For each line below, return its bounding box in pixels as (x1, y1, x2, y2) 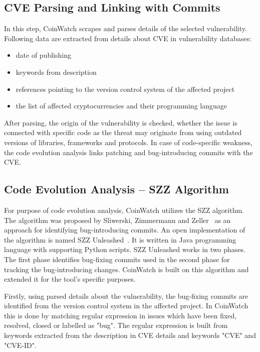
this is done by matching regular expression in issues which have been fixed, (4, 310, 237, 320)
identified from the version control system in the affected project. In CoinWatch (4, 300, 248, 311)
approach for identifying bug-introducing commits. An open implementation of (4, 224, 245, 235)
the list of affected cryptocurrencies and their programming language (16, 100, 227, 111)
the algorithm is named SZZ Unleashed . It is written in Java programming (4, 234, 236, 245)
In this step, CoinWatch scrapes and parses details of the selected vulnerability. (4, 23, 247, 34)
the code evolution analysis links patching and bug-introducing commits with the (4, 147, 253, 157)
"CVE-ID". (4, 339, 37, 350)
